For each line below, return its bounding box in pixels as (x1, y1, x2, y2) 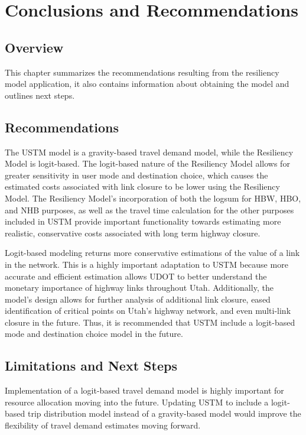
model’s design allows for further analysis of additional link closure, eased (5, 293, 271, 305)
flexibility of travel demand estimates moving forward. (5, 419, 201, 431)
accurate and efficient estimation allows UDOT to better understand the (5, 270, 267, 282)
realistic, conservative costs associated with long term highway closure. (5, 226, 261, 239)
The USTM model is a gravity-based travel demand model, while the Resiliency (5, 145, 294, 158)
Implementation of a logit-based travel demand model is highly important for (5, 384, 284, 397)
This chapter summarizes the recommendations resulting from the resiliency (5, 66, 279, 78)
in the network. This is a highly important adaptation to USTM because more (5, 258, 288, 270)
